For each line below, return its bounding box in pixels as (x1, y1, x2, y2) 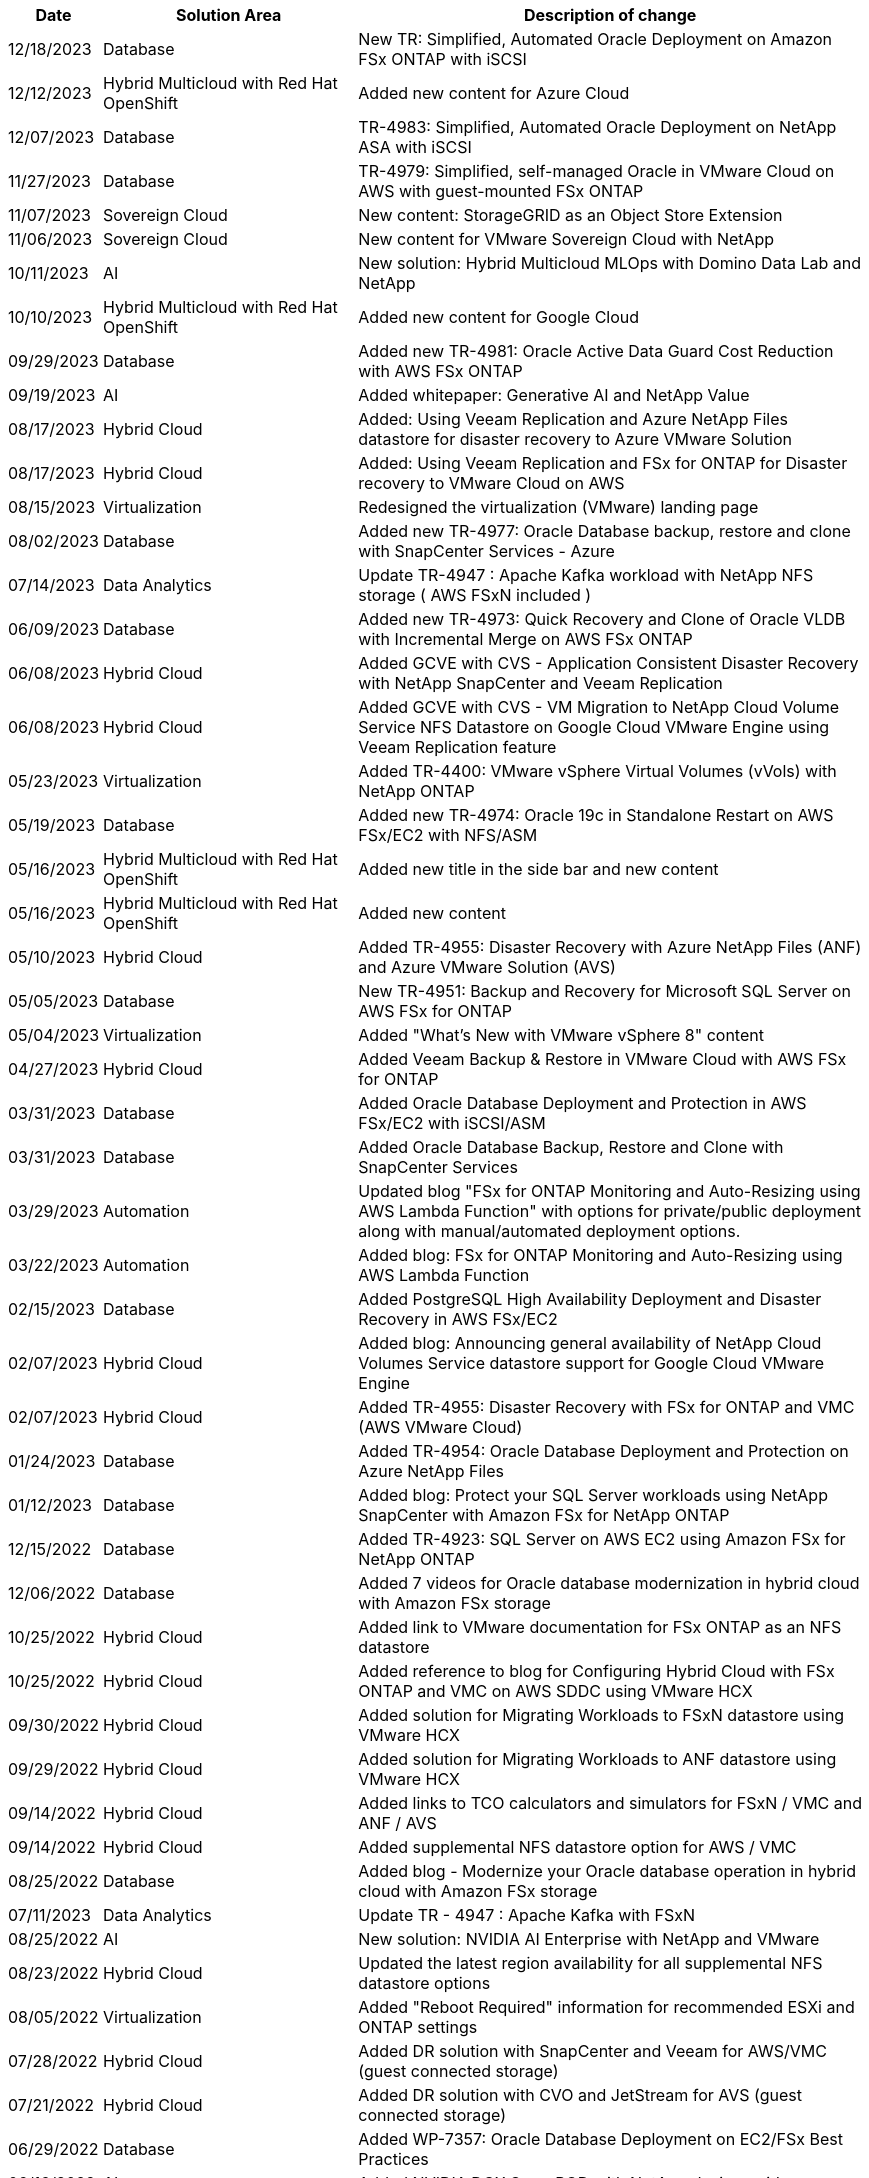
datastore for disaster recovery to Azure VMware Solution (358, 429, 793, 449)
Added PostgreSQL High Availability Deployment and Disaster (358, 1289, 822, 1309)
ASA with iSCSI (358, 137, 472, 157)
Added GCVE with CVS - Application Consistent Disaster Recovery (358, 653, 859, 673)
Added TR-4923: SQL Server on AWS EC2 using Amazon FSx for (358, 1529, 846, 1549)
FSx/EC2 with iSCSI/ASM (358, 1113, 546, 1133)
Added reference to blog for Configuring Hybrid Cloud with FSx (358, 1661, 835, 1681)
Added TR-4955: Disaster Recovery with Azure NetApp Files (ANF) (358, 937, 862, 957)
